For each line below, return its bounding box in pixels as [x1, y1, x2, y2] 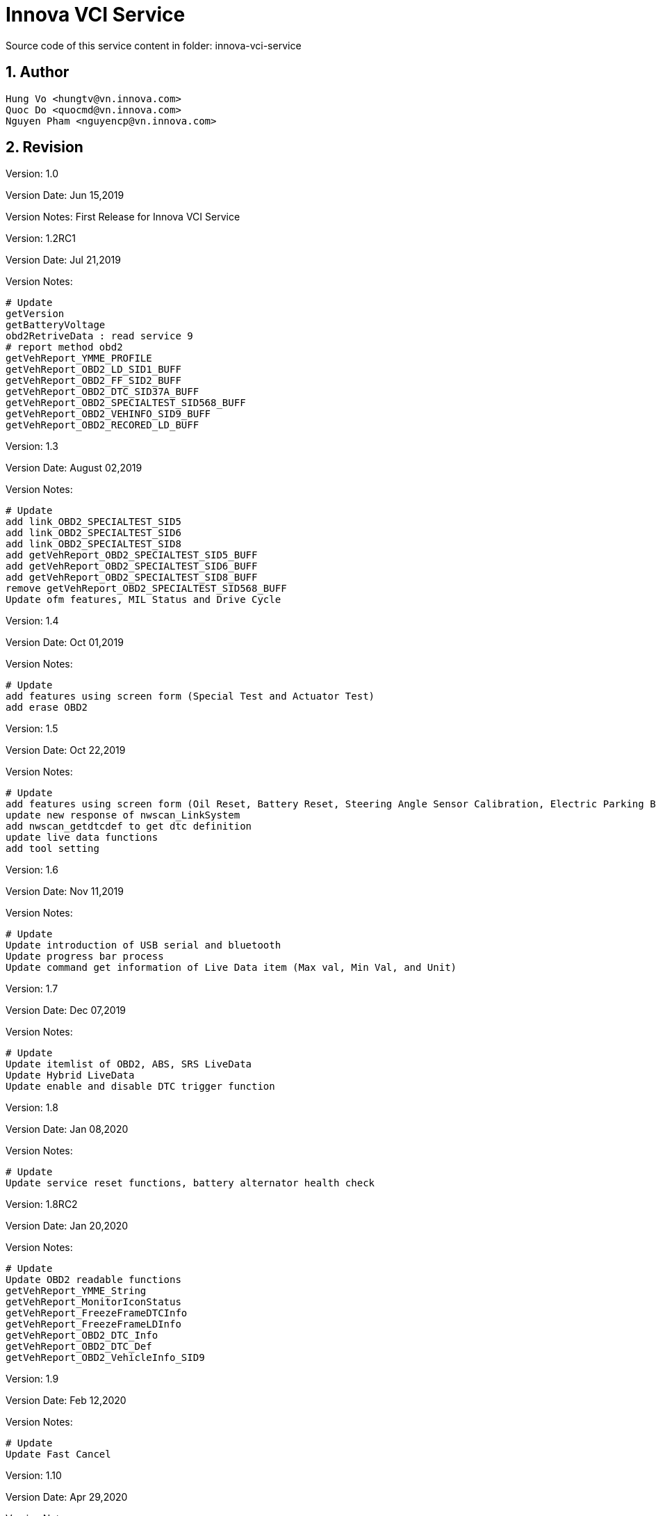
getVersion [6, 308, 65, 320]
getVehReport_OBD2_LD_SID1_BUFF [6, 364, 181, 376]
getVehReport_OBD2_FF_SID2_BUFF [6, 375, 181, 387]
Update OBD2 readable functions [6, 1274, 181, 1286]
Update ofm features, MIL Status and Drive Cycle [6, 594, 281, 606]
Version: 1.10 [6, 1469, 62, 1482]
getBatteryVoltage [6, 319, 106, 331]
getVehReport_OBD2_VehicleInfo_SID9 [6, 1352, 205, 1364]
